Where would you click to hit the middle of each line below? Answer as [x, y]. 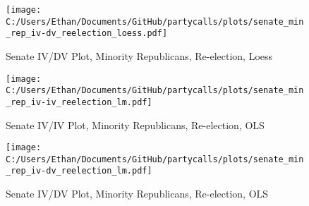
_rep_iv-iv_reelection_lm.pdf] [79, 102]
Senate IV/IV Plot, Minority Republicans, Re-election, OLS [135, 125]
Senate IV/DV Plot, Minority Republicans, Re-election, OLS [137, 194]
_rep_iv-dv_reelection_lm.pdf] [79, 171]
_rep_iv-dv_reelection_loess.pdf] [87, 34]
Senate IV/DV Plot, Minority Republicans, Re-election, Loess [139, 55]
